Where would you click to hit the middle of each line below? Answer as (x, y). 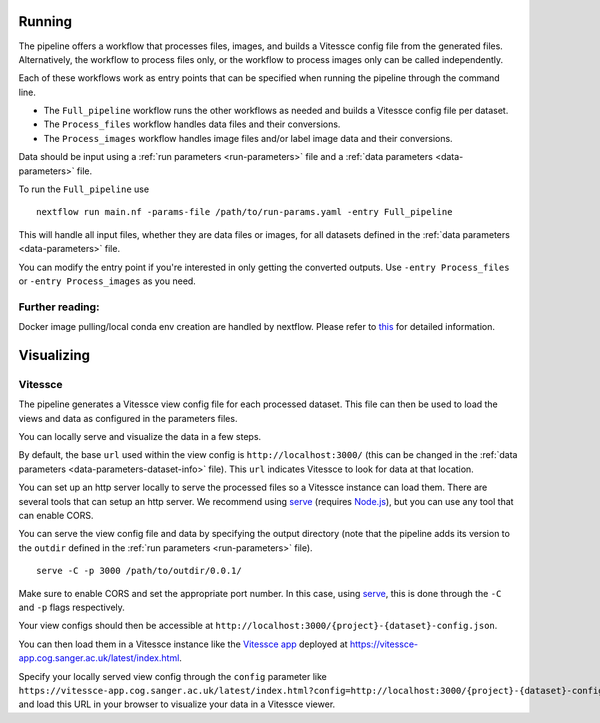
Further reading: (59, 307)
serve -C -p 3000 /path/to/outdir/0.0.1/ (139, 571)
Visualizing (54, 355)
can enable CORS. (56, 516)
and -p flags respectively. (71, 607)
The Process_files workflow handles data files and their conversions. (192, 124)
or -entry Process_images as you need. (107, 281)
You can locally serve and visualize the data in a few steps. (140, 437)
